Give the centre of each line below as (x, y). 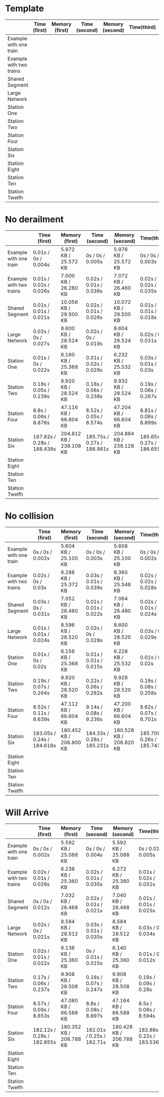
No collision (30, 516)
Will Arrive (27, 812)
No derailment (34, 220)
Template (24, 9)
